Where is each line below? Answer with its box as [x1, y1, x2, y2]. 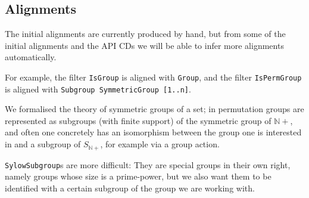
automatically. [5, 51, 57, 63]
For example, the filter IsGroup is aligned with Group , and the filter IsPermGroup [5, 70, 302, 83]
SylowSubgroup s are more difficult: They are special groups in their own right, [5, 158, 291, 171]
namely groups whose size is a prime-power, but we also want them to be [5, 170, 271, 182]
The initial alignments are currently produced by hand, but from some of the [5, 27, 286, 40]
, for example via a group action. [100, 138, 220, 150]
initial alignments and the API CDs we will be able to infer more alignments [5, 39, 284, 51]
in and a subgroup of [5, 138, 81, 150]
